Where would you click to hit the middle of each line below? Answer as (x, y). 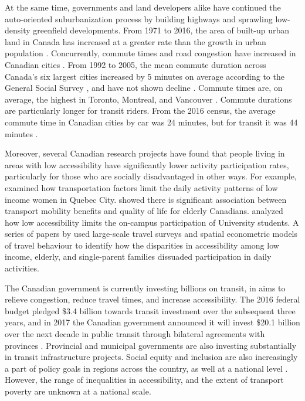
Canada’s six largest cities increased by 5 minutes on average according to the (145, 76)
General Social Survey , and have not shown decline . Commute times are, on (144, 88)
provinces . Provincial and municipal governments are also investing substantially (151, 345)
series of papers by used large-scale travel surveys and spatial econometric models (151, 234)
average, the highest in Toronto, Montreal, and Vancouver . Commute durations (148, 99)
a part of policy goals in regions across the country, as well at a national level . (146, 368)
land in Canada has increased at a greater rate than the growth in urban (135, 41)
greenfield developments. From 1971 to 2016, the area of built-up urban (161, 30)
